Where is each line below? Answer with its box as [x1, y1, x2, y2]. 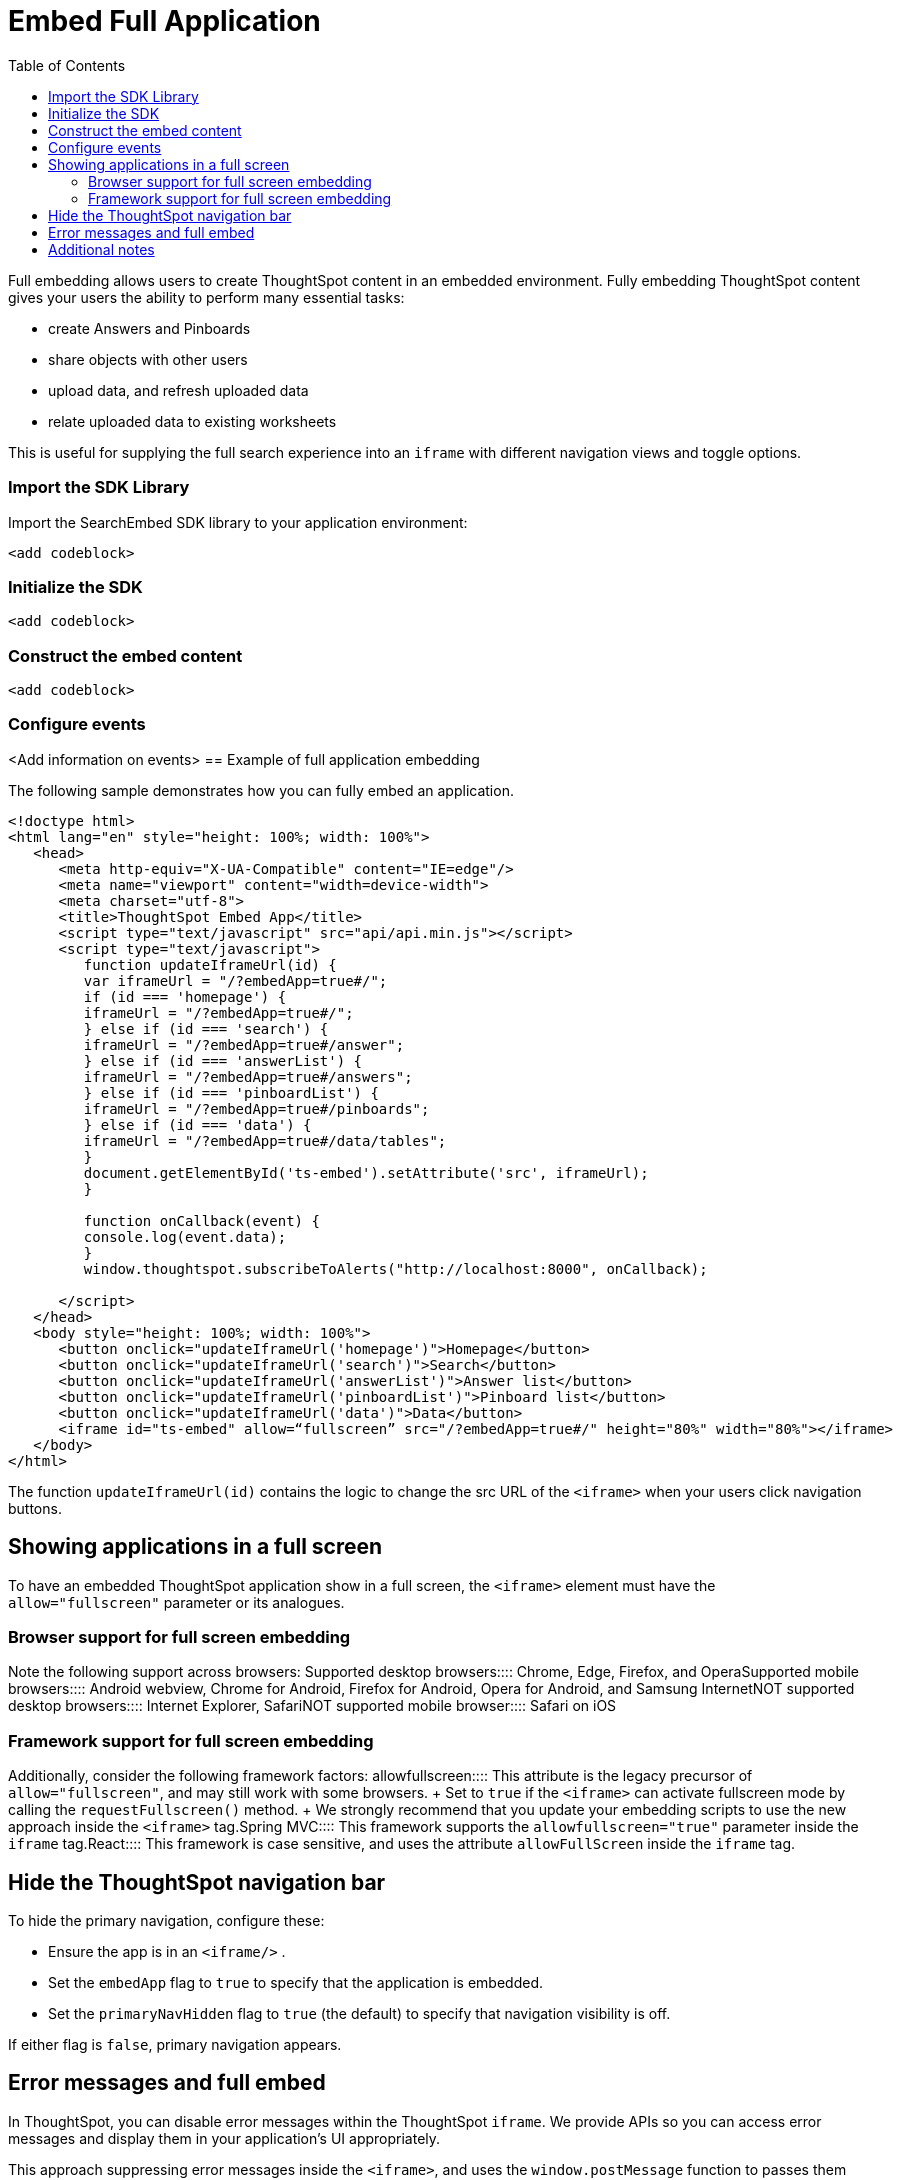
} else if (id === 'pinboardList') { [83, 1084, 379, 1101]
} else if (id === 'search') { [83, 1020, 329, 1037]
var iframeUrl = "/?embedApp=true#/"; [83, 972, 388, 989]
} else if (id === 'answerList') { [83, 1052, 363, 1069]
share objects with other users [48, 350, 248, 368]
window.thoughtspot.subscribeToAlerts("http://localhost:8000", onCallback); [83, 1260, 708, 1277]
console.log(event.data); [83, 1228, 287, 1245]
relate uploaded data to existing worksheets [48, 412, 337, 430]
